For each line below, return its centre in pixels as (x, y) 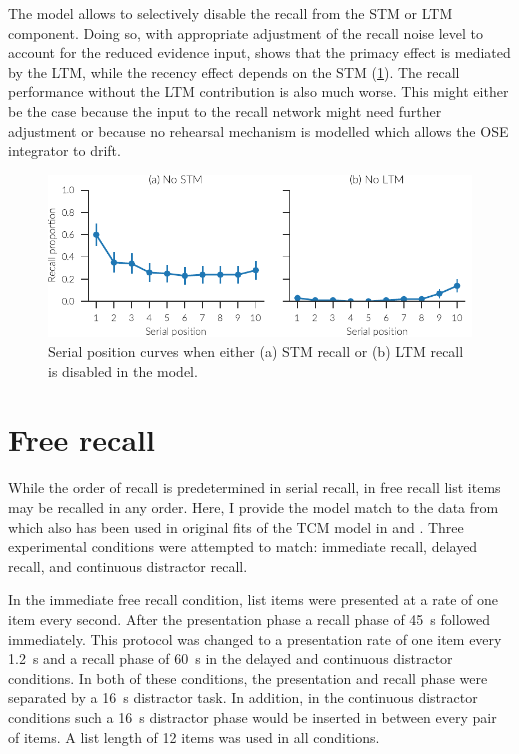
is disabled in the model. (123, 370)
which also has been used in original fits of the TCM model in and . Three (236, 526)
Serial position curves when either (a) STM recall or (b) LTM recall (256, 351)
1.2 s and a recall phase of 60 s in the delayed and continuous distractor (230, 658)
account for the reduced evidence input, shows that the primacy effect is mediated (259, 52)
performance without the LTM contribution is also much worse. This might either (258, 91)
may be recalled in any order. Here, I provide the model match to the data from (253, 506)
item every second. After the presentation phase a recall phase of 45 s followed (249, 618)
